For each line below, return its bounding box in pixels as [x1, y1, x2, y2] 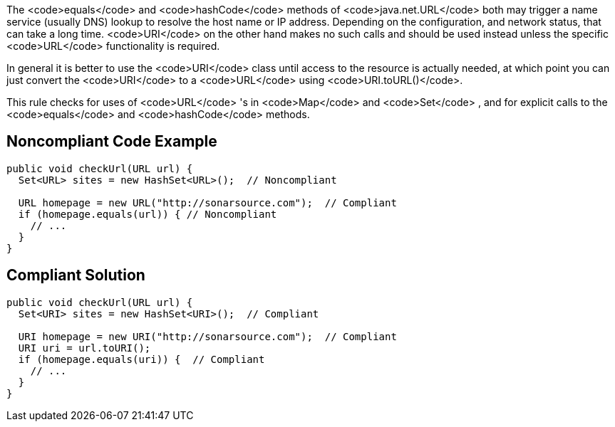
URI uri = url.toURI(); [18, 342, 151, 354]
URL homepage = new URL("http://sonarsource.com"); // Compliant [18, 196, 397, 209]
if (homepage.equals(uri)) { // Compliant [18, 353, 265, 365]
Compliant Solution [6, 266, 145, 285]
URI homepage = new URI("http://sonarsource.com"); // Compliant [18, 330, 397, 342]
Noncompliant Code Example [6, 132, 217, 151]
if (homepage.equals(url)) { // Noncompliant [18, 208, 277, 220]
